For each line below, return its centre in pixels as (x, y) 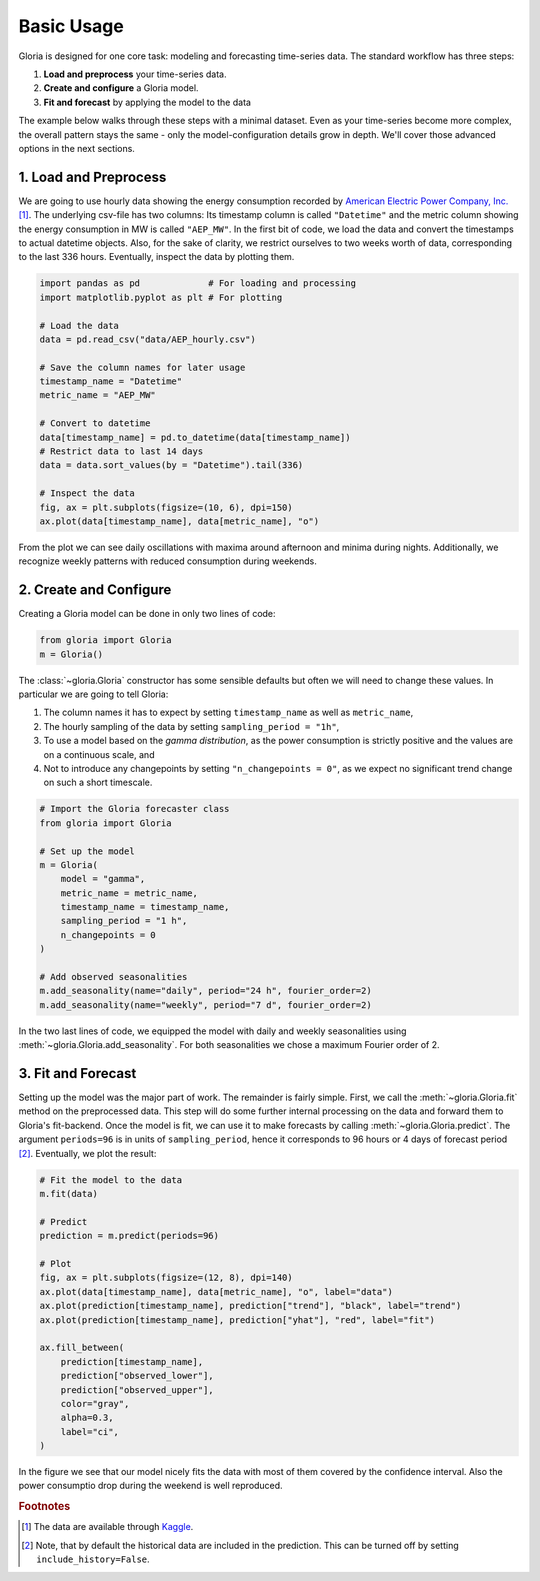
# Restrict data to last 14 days (121, 451)
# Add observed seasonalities (113, 977)
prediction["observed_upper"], (137, 1389)
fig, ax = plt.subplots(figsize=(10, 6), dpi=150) (166, 507)
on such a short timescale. (98, 782)
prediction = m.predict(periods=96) (129, 1236)
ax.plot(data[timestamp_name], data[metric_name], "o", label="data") (216, 1291)
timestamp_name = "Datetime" (111, 381)
